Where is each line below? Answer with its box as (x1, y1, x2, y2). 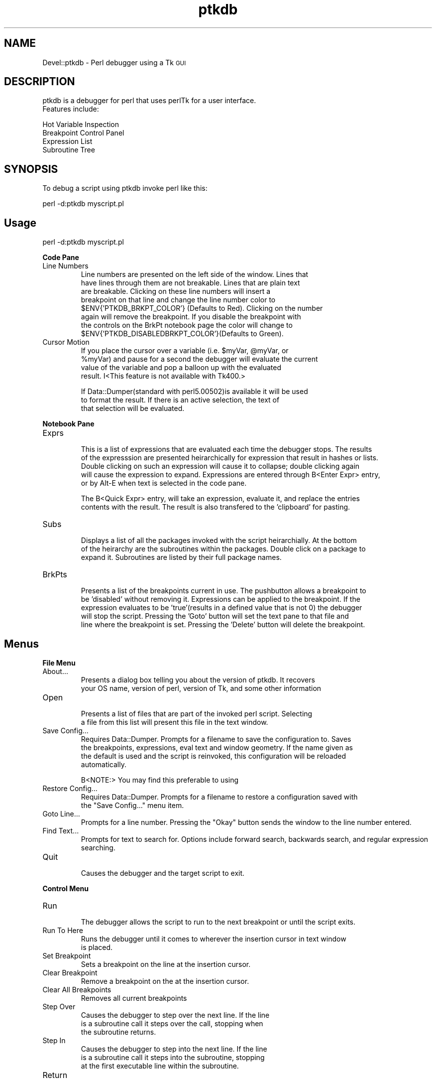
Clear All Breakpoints (42, 985, 111, 994)
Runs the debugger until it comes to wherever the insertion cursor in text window (81, 934, 346, 943)
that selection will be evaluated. (81, 404, 185, 413)
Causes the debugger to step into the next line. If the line (81, 1044, 267, 1053)
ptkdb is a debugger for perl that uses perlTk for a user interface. (42, 96, 256, 105)
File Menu (42, 658, 76, 667)
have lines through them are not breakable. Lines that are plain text (81, 278, 300, 287)
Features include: (42, 105, 99, 114)
